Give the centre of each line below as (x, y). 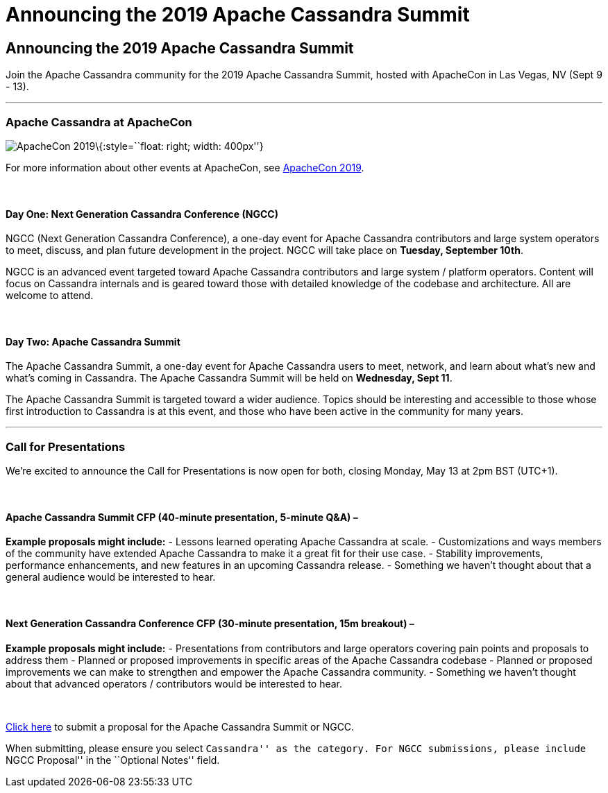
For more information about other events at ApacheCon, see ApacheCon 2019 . (185, 167)
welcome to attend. (50, 296)
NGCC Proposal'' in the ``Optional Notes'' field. (113, 760)
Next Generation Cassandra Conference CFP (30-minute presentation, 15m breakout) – (210, 623)
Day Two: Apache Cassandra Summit (93, 341)
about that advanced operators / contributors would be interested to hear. (174, 683)
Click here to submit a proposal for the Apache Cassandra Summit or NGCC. (180, 726)
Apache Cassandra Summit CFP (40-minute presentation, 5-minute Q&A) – (182, 517)
